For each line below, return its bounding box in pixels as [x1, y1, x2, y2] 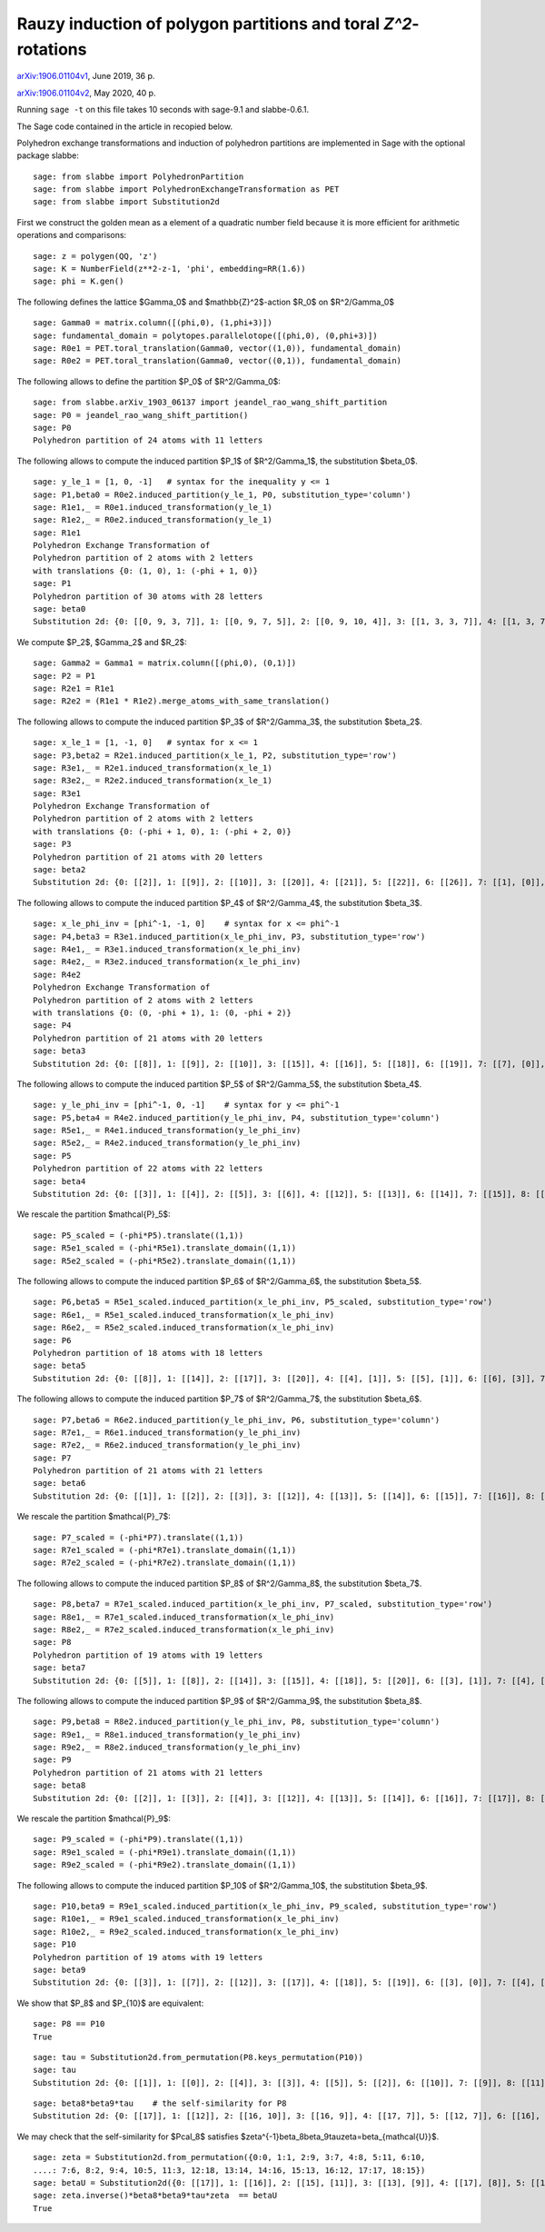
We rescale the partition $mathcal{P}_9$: [16, 1813, 172, 1824]
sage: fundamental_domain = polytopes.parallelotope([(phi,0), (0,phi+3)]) [33, 330, 378, 341]
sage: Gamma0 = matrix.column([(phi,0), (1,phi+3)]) [33, 318, 272, 328]
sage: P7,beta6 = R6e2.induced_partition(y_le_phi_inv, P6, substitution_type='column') [33, 1414, 441, 1425]
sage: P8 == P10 [33, 2018, 105, 2029]
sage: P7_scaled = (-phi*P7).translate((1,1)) [33, 1532, 244, 1542]
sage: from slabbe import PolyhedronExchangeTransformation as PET [33, 184, 340, 194]
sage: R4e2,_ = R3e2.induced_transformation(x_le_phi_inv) [33, 957, 302, 967]
